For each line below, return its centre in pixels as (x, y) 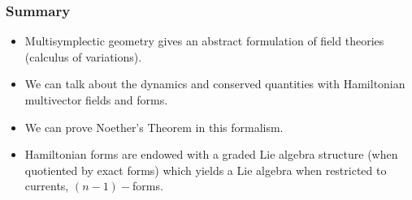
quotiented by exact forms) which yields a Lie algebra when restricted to (206, 170)
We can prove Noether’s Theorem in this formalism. (154, 127)
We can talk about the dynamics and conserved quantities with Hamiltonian (215, 84)
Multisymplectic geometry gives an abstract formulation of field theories (204, 41)
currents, (47, 186)
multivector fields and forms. (96, 100)
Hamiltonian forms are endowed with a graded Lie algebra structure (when (211, 154)
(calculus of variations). (83, 56)
